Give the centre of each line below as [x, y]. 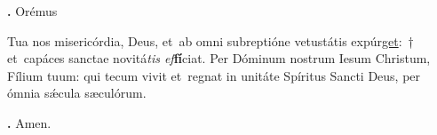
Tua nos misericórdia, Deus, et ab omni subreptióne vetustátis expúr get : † [211, 40]
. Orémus [32, 11]
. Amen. [29, 122]
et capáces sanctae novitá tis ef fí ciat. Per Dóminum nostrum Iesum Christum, [219, 58]
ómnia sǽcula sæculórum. [77, 93]
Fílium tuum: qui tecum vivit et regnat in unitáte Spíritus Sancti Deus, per [214, 75]
